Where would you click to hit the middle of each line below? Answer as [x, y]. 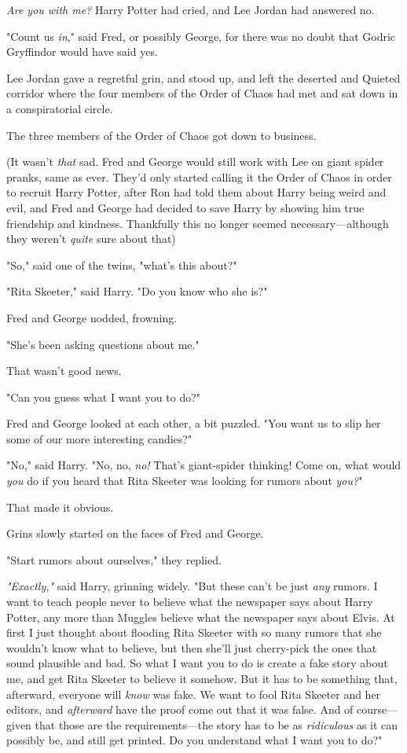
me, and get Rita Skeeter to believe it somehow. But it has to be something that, [202, 678]
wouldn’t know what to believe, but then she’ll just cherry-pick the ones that [192, 647]
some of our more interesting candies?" [99, 438]
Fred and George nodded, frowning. [92, 317]
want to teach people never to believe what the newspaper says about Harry [190, 602]
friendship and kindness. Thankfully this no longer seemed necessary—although [198, 223]
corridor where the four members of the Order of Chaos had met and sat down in [202, 93]
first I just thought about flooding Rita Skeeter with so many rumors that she [194, 632]
